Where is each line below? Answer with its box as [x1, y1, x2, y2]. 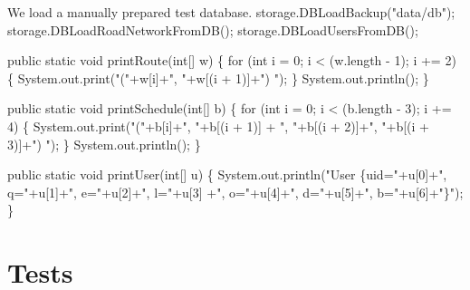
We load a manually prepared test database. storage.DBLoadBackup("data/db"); [7, 3, 456, 21]
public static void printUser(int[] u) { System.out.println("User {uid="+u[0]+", [7, 165, 447, 184]
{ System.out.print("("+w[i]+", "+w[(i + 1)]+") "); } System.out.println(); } [7, 68, 429, 87]
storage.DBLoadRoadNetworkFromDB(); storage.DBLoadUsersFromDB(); [7, 20, 418, 39]
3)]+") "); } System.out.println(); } [7, 134, 201, 153]
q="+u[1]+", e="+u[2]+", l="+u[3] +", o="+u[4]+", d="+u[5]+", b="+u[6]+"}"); [7, 182, 464, 201]
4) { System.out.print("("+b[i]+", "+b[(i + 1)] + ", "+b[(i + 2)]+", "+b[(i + [7, 116, 429, 135]
